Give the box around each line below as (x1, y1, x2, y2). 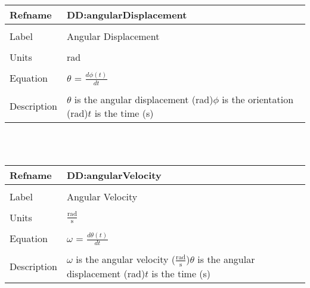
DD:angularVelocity (66, 168, 162, 182)
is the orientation (222, 92, 294, 106)
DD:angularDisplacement (66, 8, 187, 21)
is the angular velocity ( (76, 252, 176, 267)
